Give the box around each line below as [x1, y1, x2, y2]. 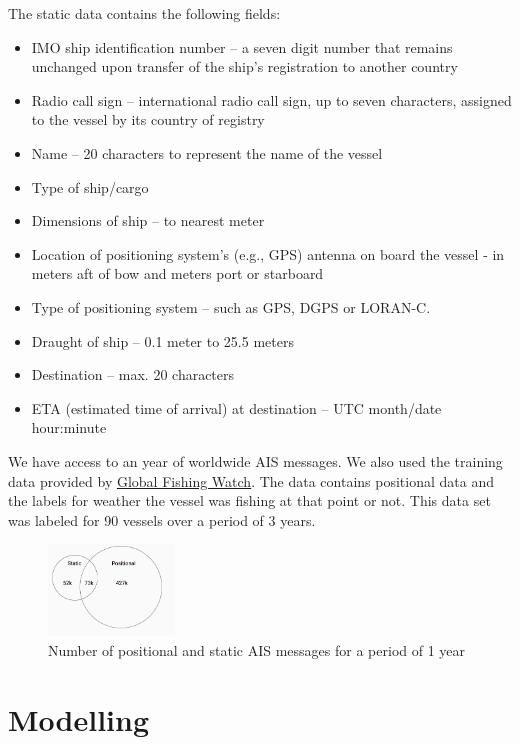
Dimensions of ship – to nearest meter [31, 210, 265, 231]
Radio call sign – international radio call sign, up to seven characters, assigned [31, 89, 512, 110]
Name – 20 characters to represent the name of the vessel [31, 142, 383, 163]
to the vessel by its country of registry [31, 109, 265, 130]
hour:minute [31, 417, 107, 438]
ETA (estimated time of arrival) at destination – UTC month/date [31, 397, 442, 418]
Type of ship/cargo [31, 176, 149, 197]
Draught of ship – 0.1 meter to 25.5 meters [31, 330, 294, 351]
